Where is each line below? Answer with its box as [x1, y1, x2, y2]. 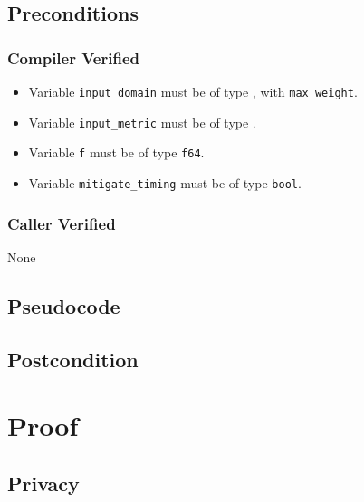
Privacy [7, 469, 80, 497]
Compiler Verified [7, 46, 139, 69]
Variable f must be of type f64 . [28, 143, 205, 162]
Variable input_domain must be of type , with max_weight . [28, 82, 358, 100]
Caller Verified [7, 212, 116, 234]
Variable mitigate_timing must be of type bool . [28, 173, 302, 192]
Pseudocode [7, 291, 120, 319]
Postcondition [7, 345, 139, 373]
